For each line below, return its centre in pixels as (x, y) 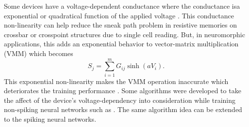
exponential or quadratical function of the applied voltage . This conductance (119, 15)
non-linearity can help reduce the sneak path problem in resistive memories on (120, 25)
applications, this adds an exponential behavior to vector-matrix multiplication (121, 44)
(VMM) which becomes (39, 53)
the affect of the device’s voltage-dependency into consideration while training (120, 100)
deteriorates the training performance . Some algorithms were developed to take (123, 91)
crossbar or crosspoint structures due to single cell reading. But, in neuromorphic (124, 34)
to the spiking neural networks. (50, 119)
